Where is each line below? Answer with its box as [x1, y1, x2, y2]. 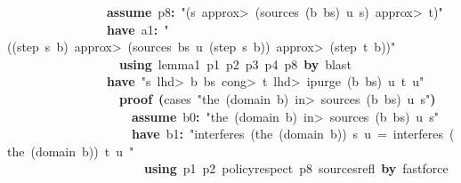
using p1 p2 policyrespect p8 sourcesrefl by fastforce [144, 159, 449, 178]
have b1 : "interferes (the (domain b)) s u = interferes [132, 124, 443, 143]
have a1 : [107, 20, 158, 38]
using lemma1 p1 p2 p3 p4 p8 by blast [119, 54, 352, 73]
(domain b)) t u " [30, 141, 134, 160]
